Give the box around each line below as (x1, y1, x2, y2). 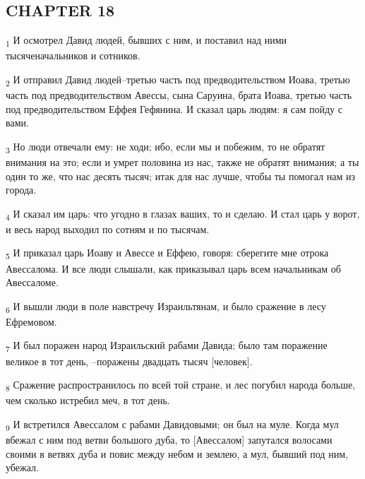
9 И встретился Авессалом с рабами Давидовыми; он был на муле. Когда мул (6, 416, 339, 433)
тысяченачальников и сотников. (6, 48, 140, 63)
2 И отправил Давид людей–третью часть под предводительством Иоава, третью (6, 71, 350, 88)
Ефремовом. (6, 314, 57, 329)
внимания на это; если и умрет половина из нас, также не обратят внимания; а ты (6, 154, 359, 169)
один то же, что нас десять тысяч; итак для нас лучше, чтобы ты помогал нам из (6, 168, 355, 183)
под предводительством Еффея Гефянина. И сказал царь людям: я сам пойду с (6, 101, 342, 116)
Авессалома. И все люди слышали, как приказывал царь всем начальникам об (6, 261, 341, 276)
